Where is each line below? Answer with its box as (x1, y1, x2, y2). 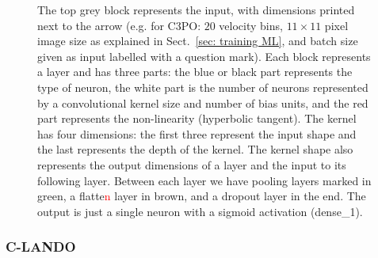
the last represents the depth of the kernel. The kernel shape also (37, 141, 353, 157)
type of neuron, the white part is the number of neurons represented (37, 78, 368, 95)
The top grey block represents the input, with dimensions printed (37, 2, 355, 17)
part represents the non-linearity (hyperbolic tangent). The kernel (37, 110, 357, 127)
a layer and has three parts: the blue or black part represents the (37, 63, 353, 80)
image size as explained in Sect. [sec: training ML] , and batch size (37, 32, 358, 49)
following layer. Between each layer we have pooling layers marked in (37, 172, 372, 188)
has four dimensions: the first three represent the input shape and (37, 125, 357, 142)
